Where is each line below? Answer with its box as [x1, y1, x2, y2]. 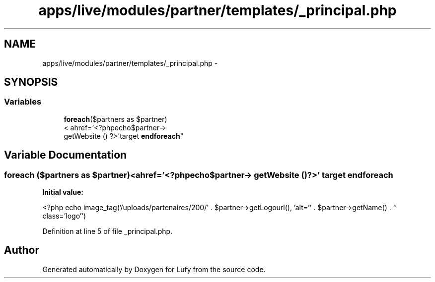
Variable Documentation [4, 149, 127, 162]
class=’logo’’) [42, 212, 86, 221]
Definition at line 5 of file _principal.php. [42, 227, 173, 236]
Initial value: [42, 188, 83, 197]
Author [4, 244, 39, 257]
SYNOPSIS [4, 76, 58, 89]
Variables [4, 97, 42, 107]
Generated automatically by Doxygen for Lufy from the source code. [42, 265, 266, 274]
